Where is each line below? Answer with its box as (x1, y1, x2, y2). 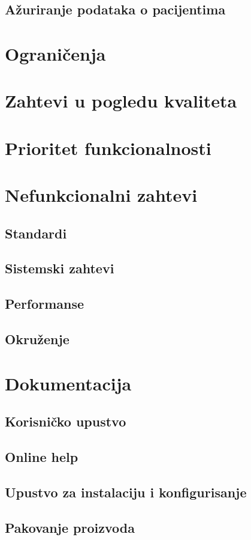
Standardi (5, 223, 67, 242)
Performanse (5, 294, 84, 313)
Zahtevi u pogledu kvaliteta (5, 88, 237, 113)
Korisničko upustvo (5, 412, 126, 431)
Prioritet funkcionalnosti (5, 135, 211, 160)
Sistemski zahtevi (5, 259, 114, 278)
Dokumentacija (5, 371, 132, 395)
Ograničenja (5, 41, 106, 65)
